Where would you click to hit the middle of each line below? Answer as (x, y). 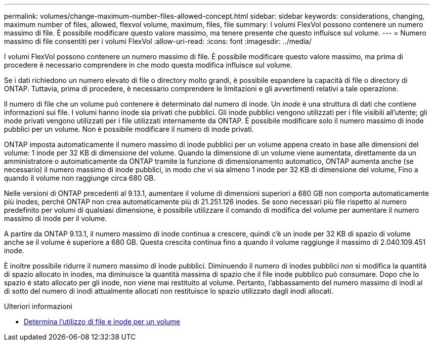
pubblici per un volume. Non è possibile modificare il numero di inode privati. (129, 129)
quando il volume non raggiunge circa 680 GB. (80, 178)
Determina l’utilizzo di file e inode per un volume (102, 322)
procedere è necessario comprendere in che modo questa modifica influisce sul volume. (148, 65)
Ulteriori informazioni (38, 306)
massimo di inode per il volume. (56, 218)
